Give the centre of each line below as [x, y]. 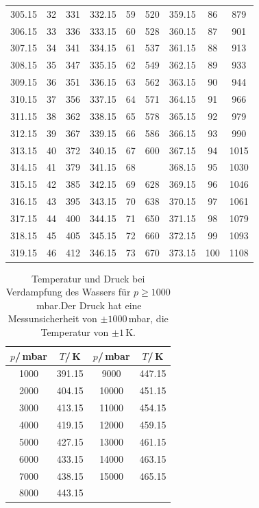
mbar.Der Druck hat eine [89, 305]
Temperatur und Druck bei [88, 278]
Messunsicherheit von [52, 318]
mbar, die [148, 318]
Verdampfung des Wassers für [68, 292]
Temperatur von [75, 332]
